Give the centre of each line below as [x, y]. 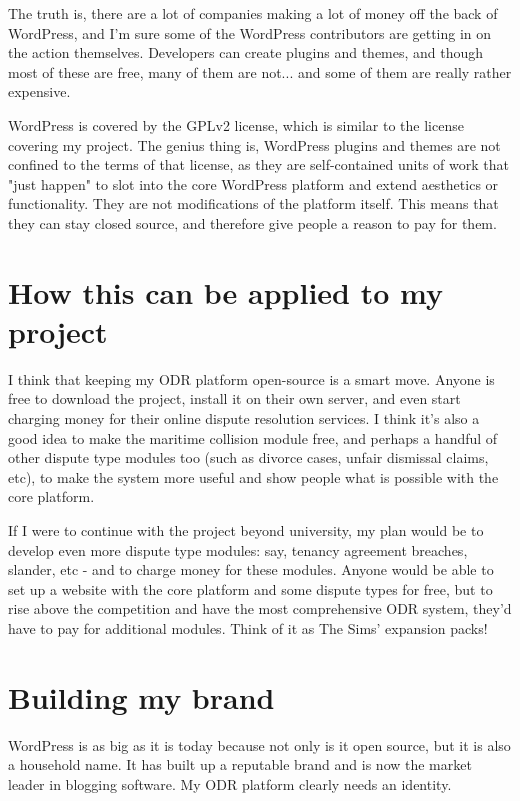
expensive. [39, 91]
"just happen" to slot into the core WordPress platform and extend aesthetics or [253, 183]
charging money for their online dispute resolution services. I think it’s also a [244, 418]
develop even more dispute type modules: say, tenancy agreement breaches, [238, 549]
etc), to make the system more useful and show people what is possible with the [253, 476]
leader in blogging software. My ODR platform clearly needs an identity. [230, 783]
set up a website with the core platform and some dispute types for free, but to [250, 588]
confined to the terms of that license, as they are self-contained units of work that [258, 164]
